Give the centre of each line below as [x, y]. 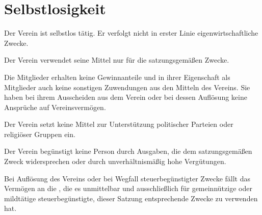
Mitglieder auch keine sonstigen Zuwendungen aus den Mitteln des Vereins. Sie [127, 87]
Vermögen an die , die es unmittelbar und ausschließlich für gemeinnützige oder [128, 188]
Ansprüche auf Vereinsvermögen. [55, 107]
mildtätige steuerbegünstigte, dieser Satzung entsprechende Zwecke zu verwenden [131, 198]
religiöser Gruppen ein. [40, 134]
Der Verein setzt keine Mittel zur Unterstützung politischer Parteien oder [119, 124]
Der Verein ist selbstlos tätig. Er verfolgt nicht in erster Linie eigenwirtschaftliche [131, 33]
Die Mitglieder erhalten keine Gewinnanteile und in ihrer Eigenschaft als [117, 77]
